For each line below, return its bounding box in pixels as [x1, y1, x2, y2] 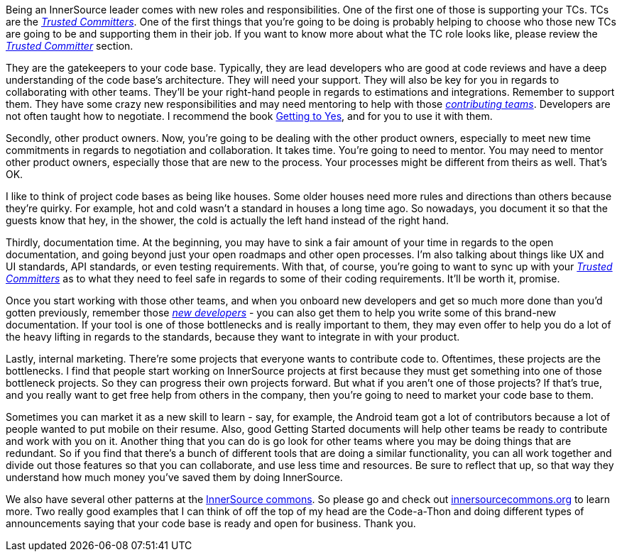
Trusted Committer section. [6, 40, 133, 52]
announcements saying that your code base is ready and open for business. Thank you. [6, 517, 416, 529]
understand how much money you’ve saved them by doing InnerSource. [6, 471, 343, 483]
